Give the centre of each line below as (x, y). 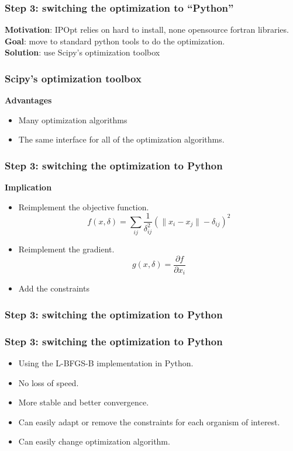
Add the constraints (54, 288)
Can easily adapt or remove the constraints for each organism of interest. (149, 421)
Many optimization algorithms (73, 119)
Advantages (28, 100)
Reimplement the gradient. (66, 249)
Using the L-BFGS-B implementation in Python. (106, 362)
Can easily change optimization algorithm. (94, 441)
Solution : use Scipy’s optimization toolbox (82, 52)
